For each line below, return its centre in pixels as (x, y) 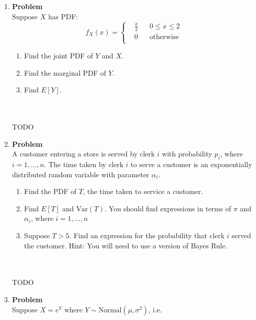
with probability (187, 154)
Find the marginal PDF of (65, 72)
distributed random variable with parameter (81, 174)
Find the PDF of (50, 191)
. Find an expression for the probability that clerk (147, 235)
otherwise (164, 37)
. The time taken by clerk (84, 164)
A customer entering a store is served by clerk (83, 154)
